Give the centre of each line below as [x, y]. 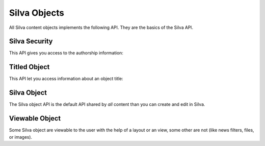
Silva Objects [37, 13]
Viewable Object [35, 118]
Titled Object [29, 67]
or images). [21, 137]
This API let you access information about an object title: [66, 79]
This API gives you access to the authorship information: [66, 53]
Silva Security [31, 41]
